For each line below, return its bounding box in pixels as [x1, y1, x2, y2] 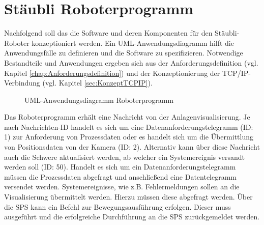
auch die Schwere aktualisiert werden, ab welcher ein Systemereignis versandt [4, 151, 245, 162]
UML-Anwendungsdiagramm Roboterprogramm [24, 94, 174, 105]
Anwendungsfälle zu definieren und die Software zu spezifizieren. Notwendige [4, 47, 243, 58]
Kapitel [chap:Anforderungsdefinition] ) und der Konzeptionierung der [4, 67, 220, 78]
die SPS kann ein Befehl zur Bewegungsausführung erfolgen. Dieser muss [4, 201, 231, 212]
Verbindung [4, 77, 40, 88]
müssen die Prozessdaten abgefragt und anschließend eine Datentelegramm [4, 171, 237, 182]
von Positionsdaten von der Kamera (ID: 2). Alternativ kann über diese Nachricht [4, 142, 260, 152]
